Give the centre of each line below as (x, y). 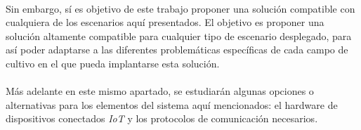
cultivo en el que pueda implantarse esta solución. (113, 63)
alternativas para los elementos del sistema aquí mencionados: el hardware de (172, 104)
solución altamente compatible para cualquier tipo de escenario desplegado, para (179, 35)
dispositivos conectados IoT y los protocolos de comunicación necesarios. (162, 118)
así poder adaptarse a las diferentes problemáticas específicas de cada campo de (177, 50)
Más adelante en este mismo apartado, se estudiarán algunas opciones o (160, 91)
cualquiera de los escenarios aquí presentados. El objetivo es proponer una (165, 22)
